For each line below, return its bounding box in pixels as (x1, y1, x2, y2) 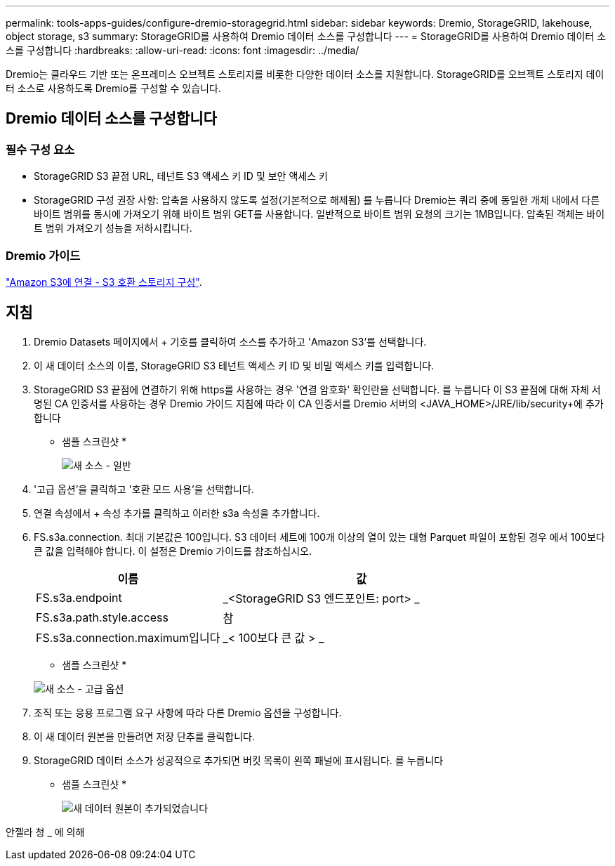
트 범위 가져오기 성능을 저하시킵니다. (34, 222, 192, 235)
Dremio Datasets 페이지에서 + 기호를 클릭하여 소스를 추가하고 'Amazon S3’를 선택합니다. (34, 335, 427, 348)
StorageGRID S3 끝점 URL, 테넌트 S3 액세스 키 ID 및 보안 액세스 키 (34, 170, 328, 183)
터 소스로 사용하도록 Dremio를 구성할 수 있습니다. (6, 82, 221, 94)
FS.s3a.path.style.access (36, 610, 168, 624)
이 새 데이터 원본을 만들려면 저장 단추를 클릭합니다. (34, 730, 255, 742)
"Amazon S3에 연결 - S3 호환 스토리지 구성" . (6, 275, 202, 288)
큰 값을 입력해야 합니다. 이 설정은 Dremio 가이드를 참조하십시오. (34, 544, 312, 557)
